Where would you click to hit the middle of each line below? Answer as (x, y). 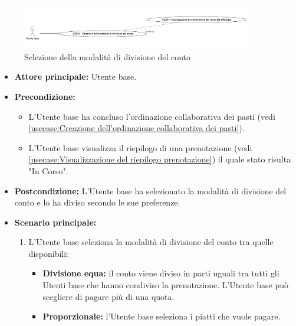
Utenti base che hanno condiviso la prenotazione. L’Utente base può (165, 285)
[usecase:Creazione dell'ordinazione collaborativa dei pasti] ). (137, 128)
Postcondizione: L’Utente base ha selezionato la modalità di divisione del (150, 190)
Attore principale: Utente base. (75, 76)
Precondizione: (45, 96)
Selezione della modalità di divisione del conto (108, 56)
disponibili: (48, 253)
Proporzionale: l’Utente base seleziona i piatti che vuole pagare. (162, 316)
